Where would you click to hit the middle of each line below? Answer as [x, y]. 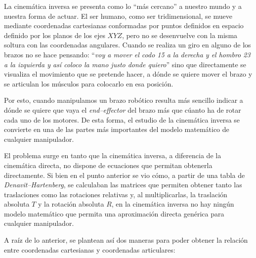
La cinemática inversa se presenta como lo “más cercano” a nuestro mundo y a [123, 6]
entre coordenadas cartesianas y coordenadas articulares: [90, 249]
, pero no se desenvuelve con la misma [180, 35]
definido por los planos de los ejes [55, 35]
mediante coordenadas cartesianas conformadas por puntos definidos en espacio [124, 25]
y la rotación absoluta [71, 204]
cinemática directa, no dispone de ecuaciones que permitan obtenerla [108, 165]
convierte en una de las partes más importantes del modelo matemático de [117, 129]
